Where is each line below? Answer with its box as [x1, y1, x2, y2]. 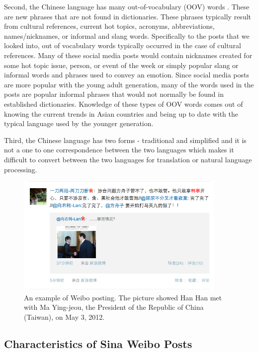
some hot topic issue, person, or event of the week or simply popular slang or [4, 60, 239, 70]
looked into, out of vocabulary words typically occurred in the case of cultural [4, 40, 241, 51]
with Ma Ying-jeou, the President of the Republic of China [24, 302, 204, 312]
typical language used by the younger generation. [4, 118, 154, 129]
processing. [4, 164, 37, 174]
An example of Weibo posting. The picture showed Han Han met [24, 292, 222, 302]
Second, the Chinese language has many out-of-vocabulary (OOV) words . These [4, 1, 250, 11]
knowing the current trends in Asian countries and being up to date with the [4, 108, 238, 119]
